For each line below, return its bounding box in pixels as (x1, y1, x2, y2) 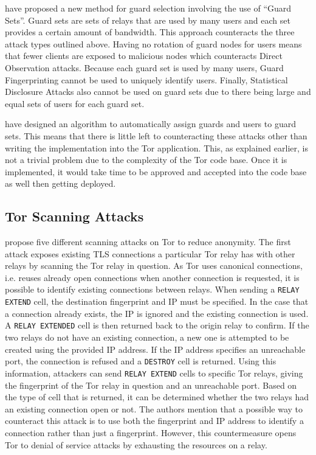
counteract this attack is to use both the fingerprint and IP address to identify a (5, 414, 304, 427)
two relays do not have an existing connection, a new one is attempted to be (5, 331, 289, 344)
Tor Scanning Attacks (5, 207, 144, 226)
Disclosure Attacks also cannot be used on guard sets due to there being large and (5, 85, 311, 98)
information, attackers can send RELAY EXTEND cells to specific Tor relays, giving (5, 366, 303, 379)
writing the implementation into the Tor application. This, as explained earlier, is (5, 141, 308, 154)
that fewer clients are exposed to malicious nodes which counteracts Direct (5, 49, 283, 62)
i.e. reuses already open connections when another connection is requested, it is (5, 271, 300, 283)
